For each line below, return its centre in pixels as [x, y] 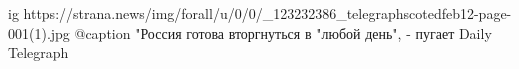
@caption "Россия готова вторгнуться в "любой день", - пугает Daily [283, 32]
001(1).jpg [39, 32]
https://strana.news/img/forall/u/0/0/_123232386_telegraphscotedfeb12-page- [267, 13]
